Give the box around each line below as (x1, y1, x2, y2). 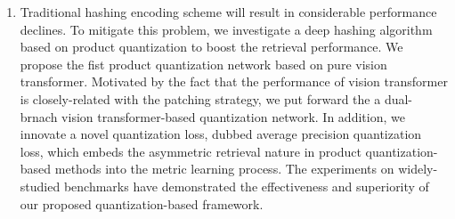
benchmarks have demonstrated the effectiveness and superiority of (63, 176, 429, 195)
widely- (398, 159, 438, 178)
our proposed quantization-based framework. (20, 194, 264, 213)
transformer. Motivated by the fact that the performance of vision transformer (20, 72, 448, 91)
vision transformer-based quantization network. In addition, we (61, 107, 405, 126)
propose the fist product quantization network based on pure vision (20, 54, 387, 73)
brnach (20, 107, 58, 126)
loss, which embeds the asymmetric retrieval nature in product (20, 142, 362, 160)
